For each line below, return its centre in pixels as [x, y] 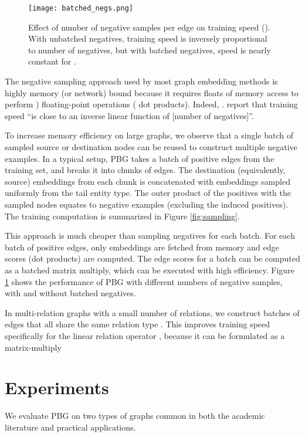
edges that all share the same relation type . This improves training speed [138, 324]
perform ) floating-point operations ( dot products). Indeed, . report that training [151, 104]
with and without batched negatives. [70, 293]
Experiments [57, 387]
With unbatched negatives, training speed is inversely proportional [148, 38]
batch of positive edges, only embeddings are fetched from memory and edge [142, 247]
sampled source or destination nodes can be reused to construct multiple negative [151, 147]
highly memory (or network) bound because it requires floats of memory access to [152, 92]
